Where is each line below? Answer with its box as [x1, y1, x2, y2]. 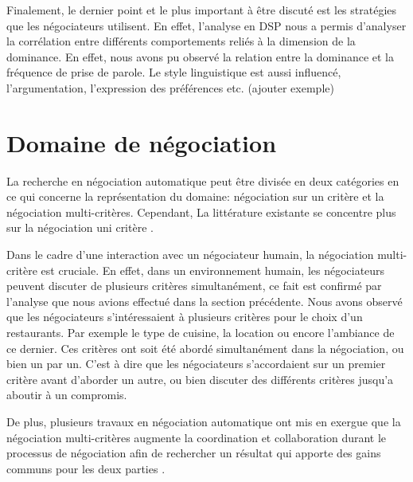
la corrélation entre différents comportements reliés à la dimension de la [6, 33, 356, 49]
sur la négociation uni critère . [6, 219, 154, 236]
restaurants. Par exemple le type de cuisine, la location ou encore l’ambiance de [6, 324, 395, 341]
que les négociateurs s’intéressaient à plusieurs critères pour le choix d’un [6, 308, 363, 325]
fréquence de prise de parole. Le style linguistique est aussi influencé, [6, 64, 341, 80]
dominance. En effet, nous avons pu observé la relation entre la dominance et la [6, 48, 395, 65]
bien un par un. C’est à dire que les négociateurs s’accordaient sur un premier [6, 355, 386, 372]
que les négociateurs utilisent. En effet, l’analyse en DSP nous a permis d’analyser [6, 17, 407, 33]
